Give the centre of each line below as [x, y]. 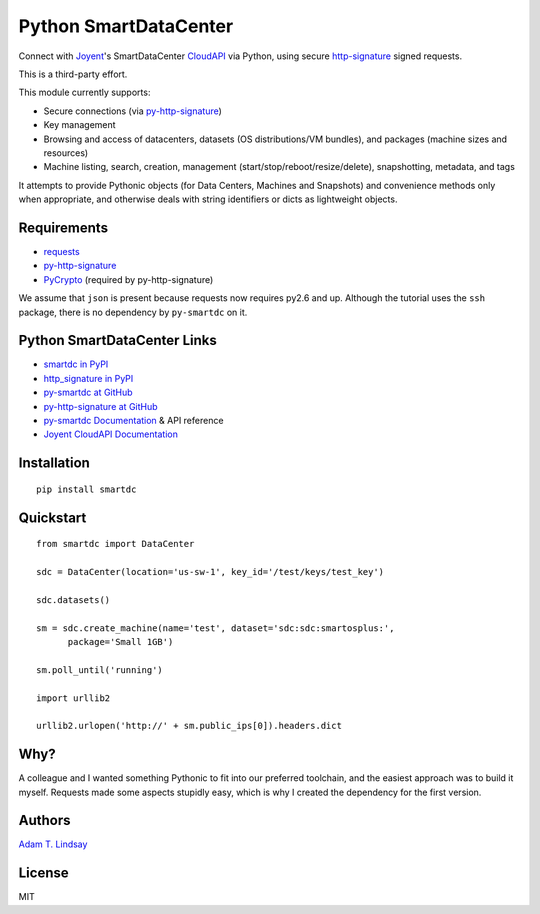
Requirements [63, 227]
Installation [54, 463]
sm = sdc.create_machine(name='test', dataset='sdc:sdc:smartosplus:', [215, 628]
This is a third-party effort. [73, 74]
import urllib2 [73, 698]
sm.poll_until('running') [100, 669]
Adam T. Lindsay [53, 844]
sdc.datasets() [73, 599]
